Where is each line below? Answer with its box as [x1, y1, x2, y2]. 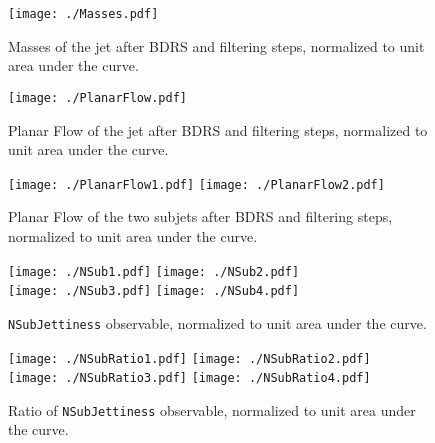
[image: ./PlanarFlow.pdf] [8, 90, 187, 105]
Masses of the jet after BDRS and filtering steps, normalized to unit [8, 35, 425, 56]
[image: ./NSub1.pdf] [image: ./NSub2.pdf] [8, 264, 300, 279]
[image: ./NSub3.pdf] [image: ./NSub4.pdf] [8, 284, 300, 299]
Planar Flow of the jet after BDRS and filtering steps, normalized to [8, 119, 428, 140]
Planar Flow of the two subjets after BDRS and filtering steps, [8, 206, 393, 227]
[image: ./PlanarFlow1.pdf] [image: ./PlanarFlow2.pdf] [8, 177, 385, 192]
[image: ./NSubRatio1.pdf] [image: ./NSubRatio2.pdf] [8, 351, 371, 366]
